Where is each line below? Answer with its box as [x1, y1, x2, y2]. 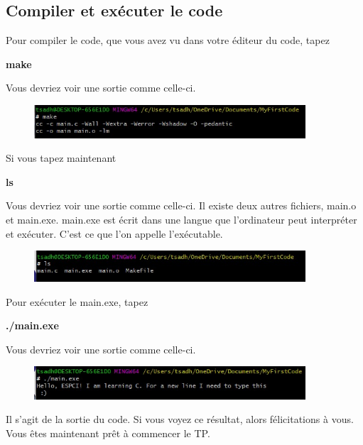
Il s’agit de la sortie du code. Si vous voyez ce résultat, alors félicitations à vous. [6, 412, 354, 427]
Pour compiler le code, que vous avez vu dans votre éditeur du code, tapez [6, 33, 330, 48]
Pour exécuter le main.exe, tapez [6, 294, 148, 309]
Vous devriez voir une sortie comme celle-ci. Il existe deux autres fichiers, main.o [6, 198, 357, 213]
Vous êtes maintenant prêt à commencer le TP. [6, 425, 210, 440]
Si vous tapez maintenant [6, 150, 117, 165]
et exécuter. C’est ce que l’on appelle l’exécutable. [6, 226, 223, 241]
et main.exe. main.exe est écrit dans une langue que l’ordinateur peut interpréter [6, 211, 357, 226]
